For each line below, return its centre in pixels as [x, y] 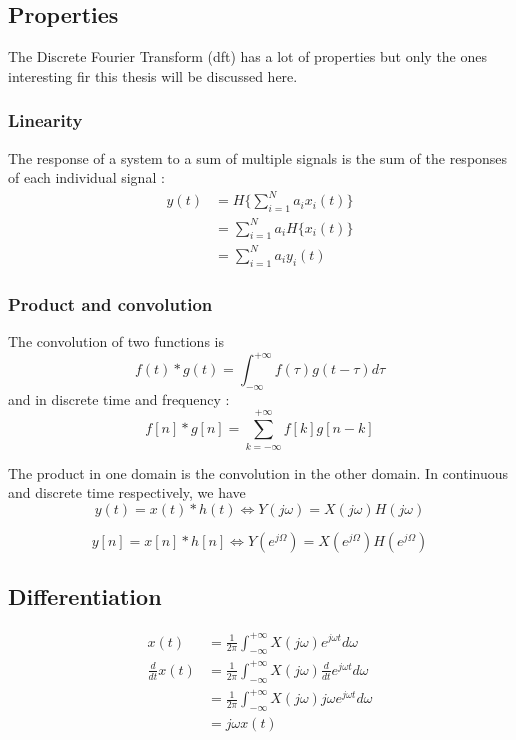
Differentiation [85, 596]
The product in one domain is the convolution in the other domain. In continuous [258, 472]
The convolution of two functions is [116, 341]
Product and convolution [110, 303]
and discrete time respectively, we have [127, 492]
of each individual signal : [86, 177]
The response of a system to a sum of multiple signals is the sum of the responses [258, 157]
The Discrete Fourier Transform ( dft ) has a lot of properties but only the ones [248, 56]
